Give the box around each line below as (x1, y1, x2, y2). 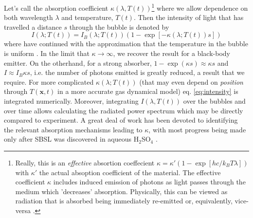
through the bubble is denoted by (69, 21, 169, 32)
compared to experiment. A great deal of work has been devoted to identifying (4, 115, 238, 125)
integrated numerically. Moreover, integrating (4, 96, 139, 106)
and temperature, (61, 12, 113, 22)
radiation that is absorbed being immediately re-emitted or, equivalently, (15, 196, 233, 206)
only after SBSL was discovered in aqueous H (4, 134, 139, 144)
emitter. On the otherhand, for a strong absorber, (4, 57, 152, 68)
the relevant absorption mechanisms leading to (4, 124, 143, 134)
